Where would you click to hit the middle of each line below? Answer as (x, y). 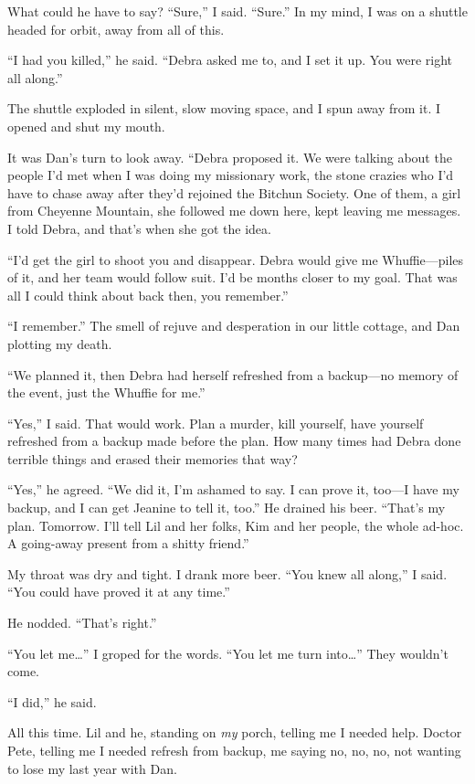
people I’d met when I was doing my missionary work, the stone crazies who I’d (231, 175)
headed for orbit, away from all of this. (116, 29)
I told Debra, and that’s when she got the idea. (139, 228)
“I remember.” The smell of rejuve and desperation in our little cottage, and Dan (234, 326)
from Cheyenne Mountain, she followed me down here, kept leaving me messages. (234, 211)
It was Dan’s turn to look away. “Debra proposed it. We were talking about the (230, 157)
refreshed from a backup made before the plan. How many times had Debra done (234, 441)
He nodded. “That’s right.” (82, 623)
